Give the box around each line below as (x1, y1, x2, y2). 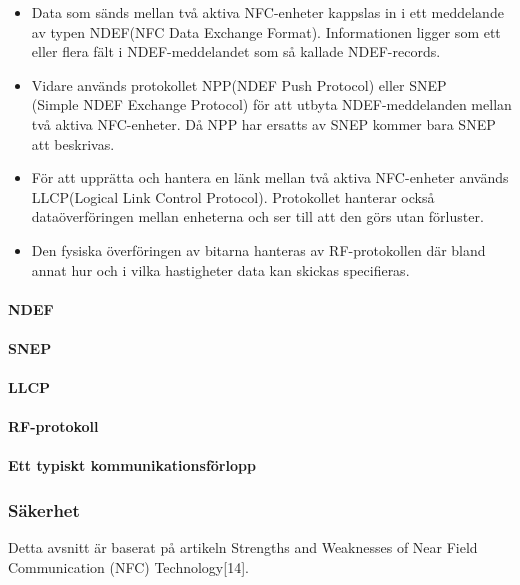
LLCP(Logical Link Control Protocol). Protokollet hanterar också (31, 186, 435, 207)
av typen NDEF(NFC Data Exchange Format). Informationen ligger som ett (31, 21, 501, 42)
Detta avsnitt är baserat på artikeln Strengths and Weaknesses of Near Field (8, 537, 478, 558)
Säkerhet (8, 497, 80, 522)
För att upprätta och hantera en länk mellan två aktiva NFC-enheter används (31, 167, 509, 188)
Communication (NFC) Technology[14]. (8, 556, 249, 577)
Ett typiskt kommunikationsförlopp (8, 455, 256, 476)
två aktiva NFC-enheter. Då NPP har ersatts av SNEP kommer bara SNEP (31, 113, 496, 134)
